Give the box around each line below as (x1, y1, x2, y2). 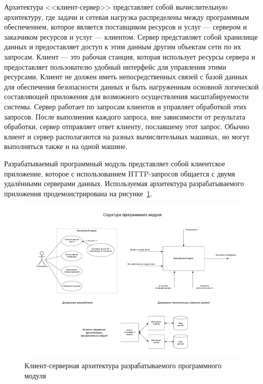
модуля (24, 370, 46, 380)
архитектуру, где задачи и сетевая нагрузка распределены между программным (4, 11, 249, 22)
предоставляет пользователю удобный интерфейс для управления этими (4, 61, 226, 72)
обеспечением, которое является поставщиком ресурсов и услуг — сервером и (4, 21, 247, 32)
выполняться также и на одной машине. (4, 141, 128, 152)
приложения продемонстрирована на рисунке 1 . (4, 188, 153, 198)
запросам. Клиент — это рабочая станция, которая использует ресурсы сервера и (4, 51, 255, 62)
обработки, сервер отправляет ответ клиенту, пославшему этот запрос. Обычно (4, 121, 249, 132)
